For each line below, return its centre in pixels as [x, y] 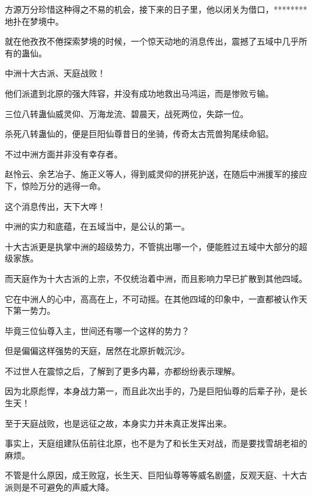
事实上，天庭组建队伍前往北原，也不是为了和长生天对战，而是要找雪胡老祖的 [156, 443]
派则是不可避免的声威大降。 [59, 487]
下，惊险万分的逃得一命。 [55, 185]
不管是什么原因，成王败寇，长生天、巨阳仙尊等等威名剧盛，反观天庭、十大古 [156, 475]
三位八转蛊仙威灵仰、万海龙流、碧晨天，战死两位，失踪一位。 [127, 113]
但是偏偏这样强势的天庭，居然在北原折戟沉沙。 [97, 351]
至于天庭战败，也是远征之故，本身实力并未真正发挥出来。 [118, 423]
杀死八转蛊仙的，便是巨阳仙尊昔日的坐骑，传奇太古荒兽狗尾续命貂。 [139, 134]
